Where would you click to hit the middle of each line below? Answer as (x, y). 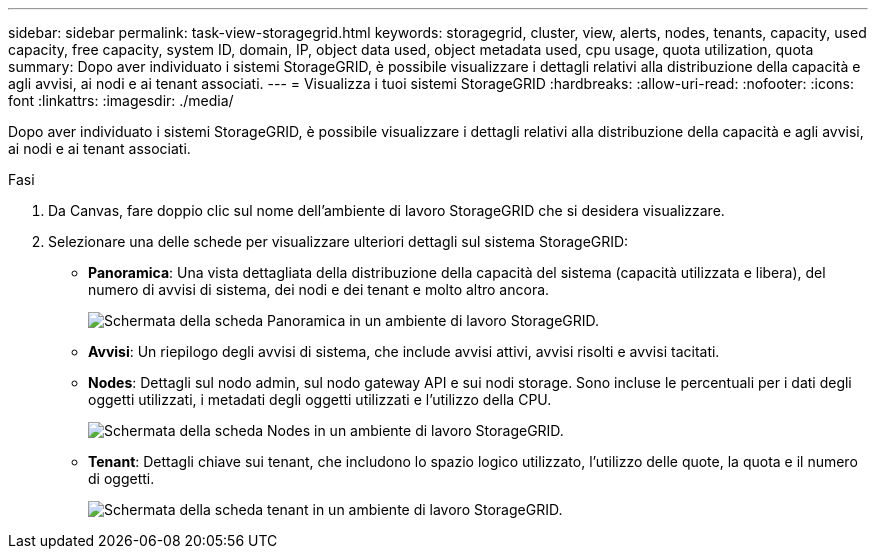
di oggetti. (121, 478)
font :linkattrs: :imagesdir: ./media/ (121, 100)
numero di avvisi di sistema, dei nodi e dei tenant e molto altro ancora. (319, 289)
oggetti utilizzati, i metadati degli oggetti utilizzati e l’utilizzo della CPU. (320, 399)
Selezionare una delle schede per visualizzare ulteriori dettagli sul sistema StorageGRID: (338, 241)
